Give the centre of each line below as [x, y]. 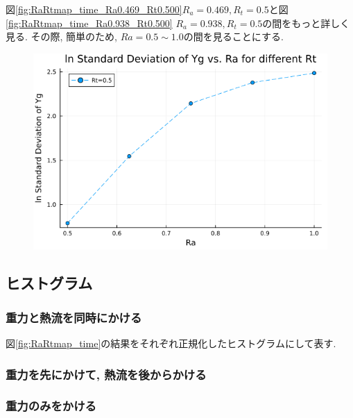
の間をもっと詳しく [306, 23]
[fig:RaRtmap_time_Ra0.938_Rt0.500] [89, 23]
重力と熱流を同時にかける [74, 317]
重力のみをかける [51, 406]
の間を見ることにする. [233, 36]
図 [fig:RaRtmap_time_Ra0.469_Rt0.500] [94, 9]
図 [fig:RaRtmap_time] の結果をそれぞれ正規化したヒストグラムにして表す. [171, 343]
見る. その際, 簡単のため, [61, 36]
